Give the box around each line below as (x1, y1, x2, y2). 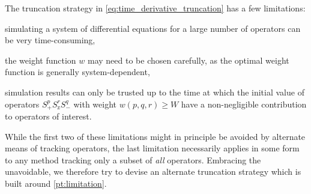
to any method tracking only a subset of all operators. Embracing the (5, 153, 261, 166)
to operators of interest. (5, 110, 92, 123)
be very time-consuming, (5, 34, 95, 46)
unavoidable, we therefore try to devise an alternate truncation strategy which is (5, 165, 301, 178)
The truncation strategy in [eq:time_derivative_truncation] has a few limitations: (5, 2, 306, 14)
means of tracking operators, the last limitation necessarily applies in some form (5, 142, 300, 154)
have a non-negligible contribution (181, 97, 307, 110)
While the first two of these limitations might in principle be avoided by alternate (5, 130, 306, 142)
